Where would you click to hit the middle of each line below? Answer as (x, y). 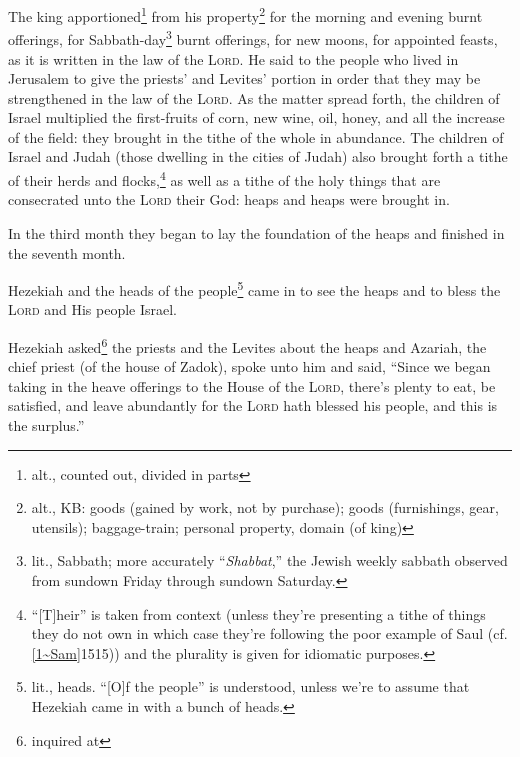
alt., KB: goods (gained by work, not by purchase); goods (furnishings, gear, (265, 507)
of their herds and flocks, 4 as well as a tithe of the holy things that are (224, 178)
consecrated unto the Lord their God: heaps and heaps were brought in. (229, 199)
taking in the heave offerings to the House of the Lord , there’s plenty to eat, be (252, 385)
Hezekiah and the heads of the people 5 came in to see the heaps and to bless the (254, 288)
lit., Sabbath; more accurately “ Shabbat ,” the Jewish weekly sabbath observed (269, 560)
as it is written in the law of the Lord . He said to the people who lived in (233, 58)
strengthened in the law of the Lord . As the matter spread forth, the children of (254, 97)
